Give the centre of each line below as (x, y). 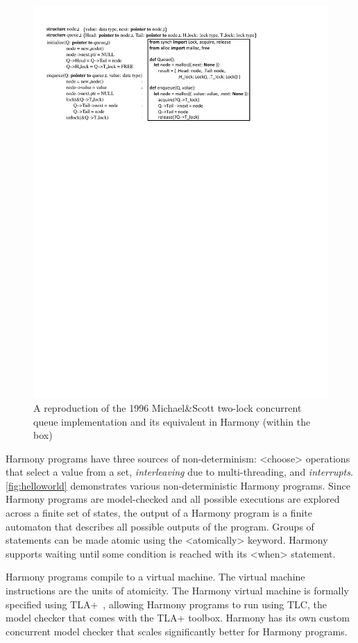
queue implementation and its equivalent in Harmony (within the (172, 421)
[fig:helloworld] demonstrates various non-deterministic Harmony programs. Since (178, 485)
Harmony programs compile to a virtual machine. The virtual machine (155, 577)
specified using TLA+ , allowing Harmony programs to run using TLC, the (166, 604)
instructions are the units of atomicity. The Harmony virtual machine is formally (177, 591)
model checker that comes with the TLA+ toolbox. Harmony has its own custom (178, 618)
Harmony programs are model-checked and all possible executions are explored (173, 499)
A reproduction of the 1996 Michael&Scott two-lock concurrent (168, 407)
